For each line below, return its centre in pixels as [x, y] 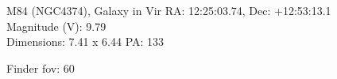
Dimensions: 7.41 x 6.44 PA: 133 [85, 41]
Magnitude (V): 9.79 [56, 26]
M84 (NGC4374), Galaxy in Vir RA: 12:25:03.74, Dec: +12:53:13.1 [169, 10]
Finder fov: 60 [41, 68]
